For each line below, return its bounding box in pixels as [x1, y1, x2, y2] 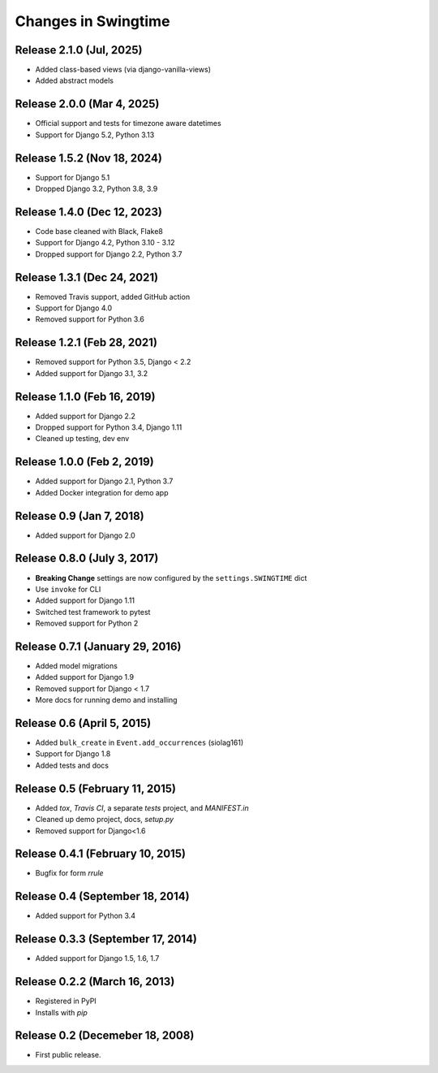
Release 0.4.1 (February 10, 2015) [15, 847, 187, 861]
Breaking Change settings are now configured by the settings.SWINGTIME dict [35, 573, 307, 582]
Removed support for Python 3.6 [35, 314, 145, 324]
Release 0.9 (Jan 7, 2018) [15, 508, 145, 523]
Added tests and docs [35, 760, 109, 770]
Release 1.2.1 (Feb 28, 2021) [15, 335, 158, 349]
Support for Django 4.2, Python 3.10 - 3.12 [35, 238, 175, 248]
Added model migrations [35, 660, 118, 670]
